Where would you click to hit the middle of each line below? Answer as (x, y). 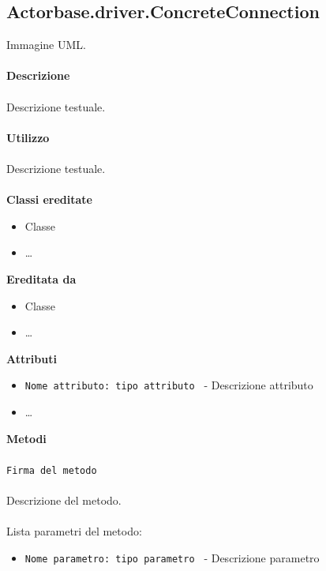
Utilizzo (28, 137)
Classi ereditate (49, 199)
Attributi (32, 358)
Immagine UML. (46, 45)
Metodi (26, 438)
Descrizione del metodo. (64, 500)
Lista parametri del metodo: (74, 531)
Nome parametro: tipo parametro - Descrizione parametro (172, 557)
